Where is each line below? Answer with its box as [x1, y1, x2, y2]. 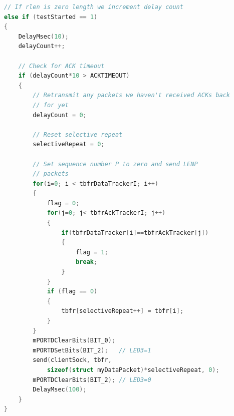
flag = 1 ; [76, 248, 108, 256]
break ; [76, 258, 98, 266]
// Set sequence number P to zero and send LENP [33, 160, 198, 168]
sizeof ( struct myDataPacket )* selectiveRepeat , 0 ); [47, 366, 219, 373]
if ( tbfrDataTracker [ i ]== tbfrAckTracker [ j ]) [61, 229, 209, 236]
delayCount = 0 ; [33, 111, 87, 119]
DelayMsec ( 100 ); [33, 386, 87, 393]
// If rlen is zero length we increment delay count [4, 4, 183, 11]
